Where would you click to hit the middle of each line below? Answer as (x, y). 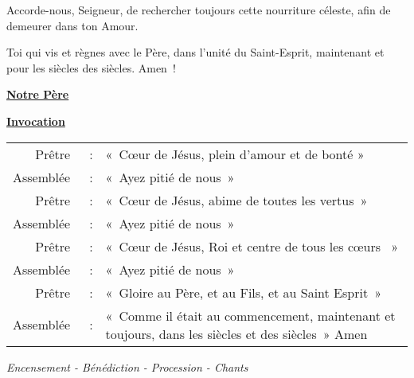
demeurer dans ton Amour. (72, 25)
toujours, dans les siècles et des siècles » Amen (236, 333)
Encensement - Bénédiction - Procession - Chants (127, 366)
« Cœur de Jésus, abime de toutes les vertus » (236, 200)
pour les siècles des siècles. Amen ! (91, 67)
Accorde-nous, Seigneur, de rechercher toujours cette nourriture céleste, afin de (199, 10)
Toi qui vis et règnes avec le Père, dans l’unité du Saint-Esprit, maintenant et (195, 52)
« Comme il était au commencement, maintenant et (250, 315)
